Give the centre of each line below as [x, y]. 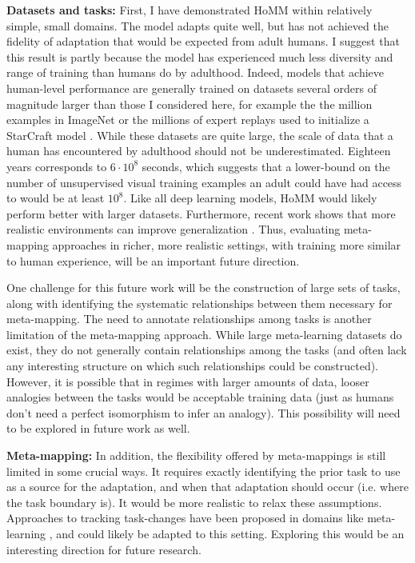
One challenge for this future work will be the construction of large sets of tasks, [204, 287]
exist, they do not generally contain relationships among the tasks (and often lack [207, 350]
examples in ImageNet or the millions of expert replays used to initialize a [188, 120]
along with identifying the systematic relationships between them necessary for [200, 303]
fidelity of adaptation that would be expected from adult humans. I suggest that [203, 41]
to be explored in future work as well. [98, 428]
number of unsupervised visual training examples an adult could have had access [204, 182]
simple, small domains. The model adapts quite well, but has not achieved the [198, 25]
